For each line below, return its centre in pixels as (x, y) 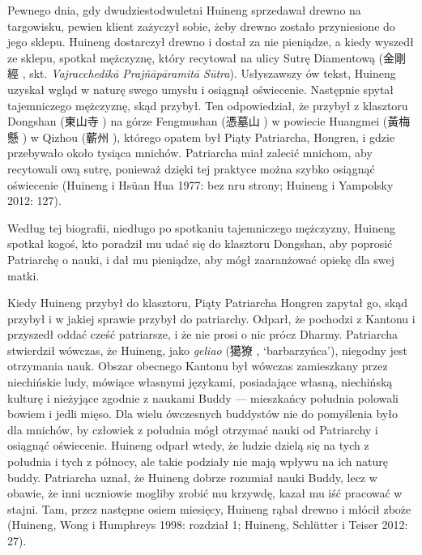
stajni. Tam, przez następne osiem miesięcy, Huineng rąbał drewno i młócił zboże (209, 508)
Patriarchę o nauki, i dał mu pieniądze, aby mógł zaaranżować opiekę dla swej (201, 259)
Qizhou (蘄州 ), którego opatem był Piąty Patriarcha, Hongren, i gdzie (219, 137)
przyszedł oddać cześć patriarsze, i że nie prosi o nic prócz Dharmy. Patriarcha (203, 334)
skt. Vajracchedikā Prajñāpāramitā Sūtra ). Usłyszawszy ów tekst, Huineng (213, 73)
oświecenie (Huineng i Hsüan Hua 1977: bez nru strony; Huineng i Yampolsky (200, 184)
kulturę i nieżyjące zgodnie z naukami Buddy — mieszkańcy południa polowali (203, 397)
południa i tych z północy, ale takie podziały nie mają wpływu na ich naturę (198, 461)
